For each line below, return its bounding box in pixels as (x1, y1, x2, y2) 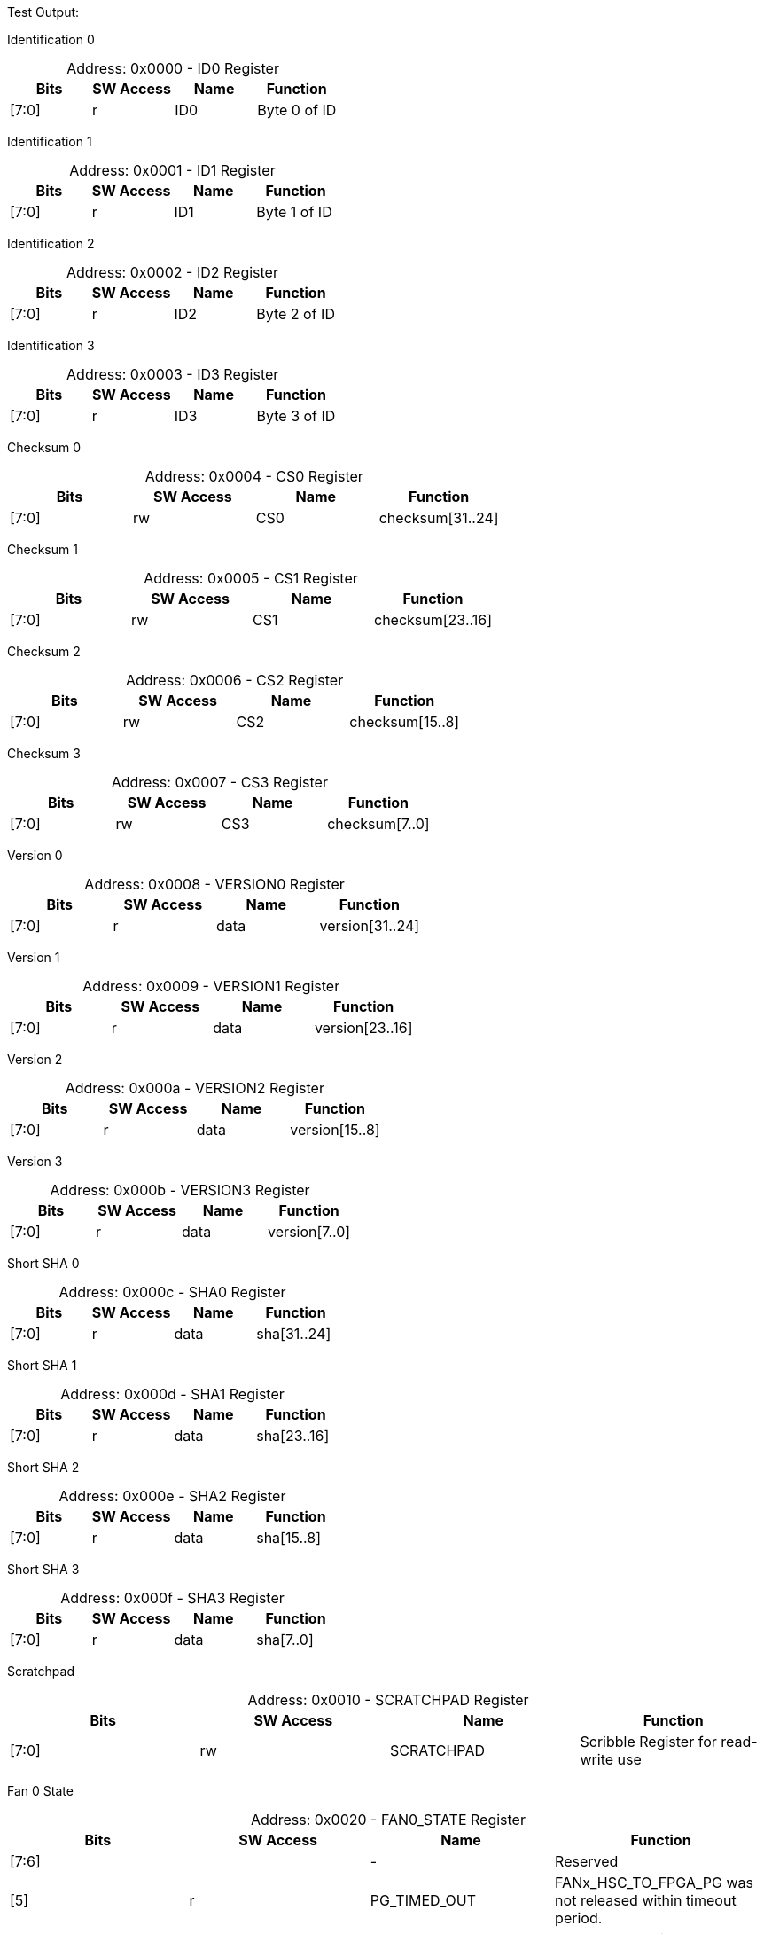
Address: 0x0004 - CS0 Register (144, 467, 363, 485)
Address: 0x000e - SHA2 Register (58, 1487, 286, 1505)
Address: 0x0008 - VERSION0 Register (84, 875, 345, 893)
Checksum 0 (7, 440, 82, 455)
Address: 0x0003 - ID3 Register (66, 365, 279, 383)
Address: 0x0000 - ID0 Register (66, 59, 279, 77)
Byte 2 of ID (256, 305, 335, 323)
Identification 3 (7, 338, 95, 353)
